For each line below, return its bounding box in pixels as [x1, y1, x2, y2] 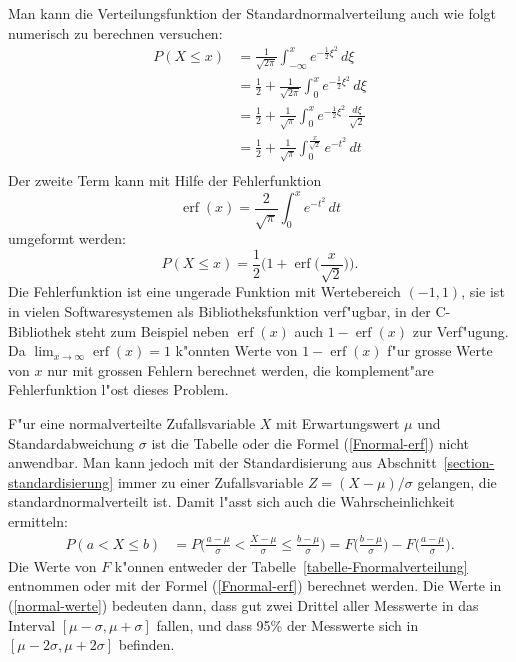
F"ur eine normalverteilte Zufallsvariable [8, 413, 256, 433]
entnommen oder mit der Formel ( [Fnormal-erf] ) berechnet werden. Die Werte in [8, 575, 502, 596]
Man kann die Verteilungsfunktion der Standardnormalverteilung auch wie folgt [8, 3, 497, 23]
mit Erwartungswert [276, 413, 400, 433]
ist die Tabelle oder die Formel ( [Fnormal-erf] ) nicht [151, 432, 470, 453]
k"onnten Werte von [175, 340, 298, 361]
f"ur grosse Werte [387, 340, 493, 361]
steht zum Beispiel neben [75, 320, 230, 341]
